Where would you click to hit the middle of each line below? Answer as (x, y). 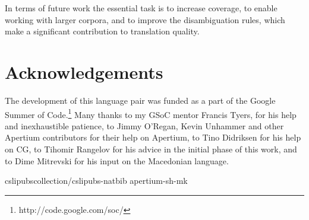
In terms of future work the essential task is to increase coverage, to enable (141, 8)
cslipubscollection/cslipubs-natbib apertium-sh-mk (96, 181)
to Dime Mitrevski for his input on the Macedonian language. (117, 160)
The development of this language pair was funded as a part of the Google (140, 100)
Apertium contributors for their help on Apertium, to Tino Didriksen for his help (153, 137)
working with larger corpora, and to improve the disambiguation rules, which (145, 19)
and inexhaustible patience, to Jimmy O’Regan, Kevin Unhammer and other (144, 125)
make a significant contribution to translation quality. (102, 31)
